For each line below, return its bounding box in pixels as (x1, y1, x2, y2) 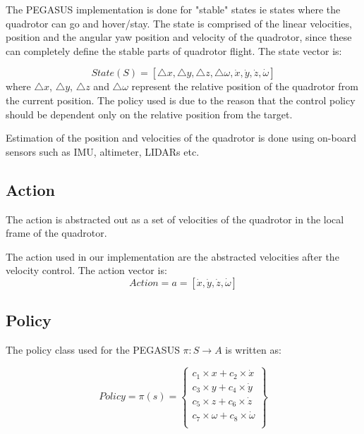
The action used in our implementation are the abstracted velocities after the (6, 249, 339, 263)
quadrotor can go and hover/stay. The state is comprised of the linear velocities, (6, 15, 352, 30)
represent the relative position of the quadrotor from (131, 79, 358, 94)
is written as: (225, 342, 281, 357)
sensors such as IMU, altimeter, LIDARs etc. (6, 144, 200, 159)
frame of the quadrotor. (6, 225, 107, 240)
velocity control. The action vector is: (6, 263, 167, 278)
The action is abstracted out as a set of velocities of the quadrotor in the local (6, 211, 344, 226)
